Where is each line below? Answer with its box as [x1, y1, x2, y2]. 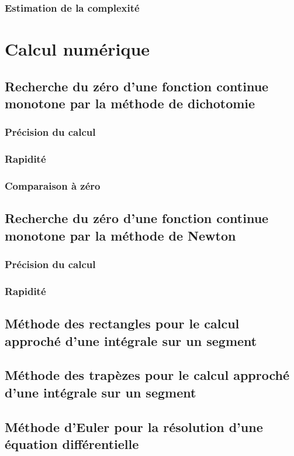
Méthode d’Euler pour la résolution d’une [5, 417, 263, 436]
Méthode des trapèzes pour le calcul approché [5, 366, 290, 384]
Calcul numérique [5, 37, 150, 61]
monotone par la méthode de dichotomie [5, 94, 255, 112]
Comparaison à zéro [5, 179, 101, 193]
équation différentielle [5, 434, 139, 452]
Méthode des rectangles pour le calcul [5, 314, 240, 332]
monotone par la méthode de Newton [5, 226, 236, 244]
